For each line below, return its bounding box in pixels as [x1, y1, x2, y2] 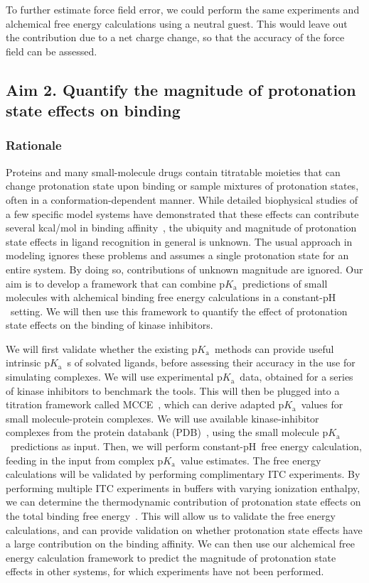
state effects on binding [6, 99, 181, 121]
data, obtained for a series [240, 369, 353, 384]
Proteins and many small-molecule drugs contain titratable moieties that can [6, 164, 341, 179]
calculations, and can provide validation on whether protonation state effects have [6, 522, 363, 537]
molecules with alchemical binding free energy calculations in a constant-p [6, 290, 328, 305]
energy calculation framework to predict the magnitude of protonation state [6, 550, 336, 565]
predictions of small [242, 276, 328, 290]
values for [301, 397, 343, 412]
